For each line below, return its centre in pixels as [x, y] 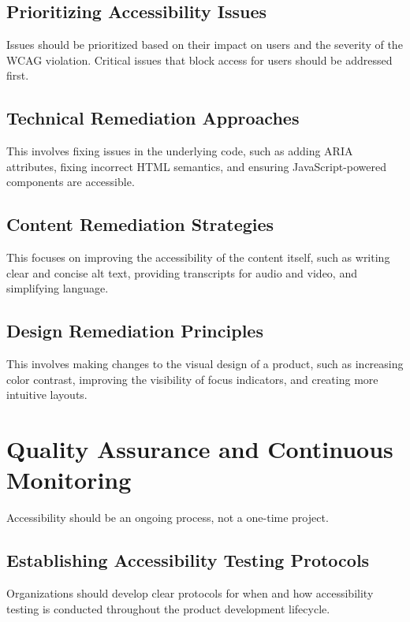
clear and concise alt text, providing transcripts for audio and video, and [182, 272]
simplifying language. [58, 288]
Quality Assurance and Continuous [200, 449]
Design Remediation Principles [135, 331]
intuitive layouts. [47, 395]
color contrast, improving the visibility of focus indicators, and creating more [192, 379]
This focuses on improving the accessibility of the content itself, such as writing [198, 257]
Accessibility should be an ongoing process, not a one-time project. [168, 518]
